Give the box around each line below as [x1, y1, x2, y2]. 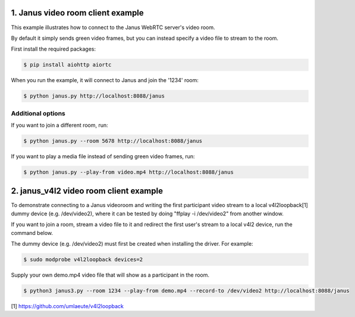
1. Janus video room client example [11, 8, 144, 18]
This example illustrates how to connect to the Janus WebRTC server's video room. [11, 24, 215, 31]
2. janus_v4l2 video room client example [11, 186, 164, 196]
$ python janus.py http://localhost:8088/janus [23, 93, 165, 99]
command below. [11, 229, 54, 236]
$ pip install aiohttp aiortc [23, 61, 112, 68]
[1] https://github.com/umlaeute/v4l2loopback [11, 302, 124, 309]
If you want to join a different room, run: [11, 121, 108, 128]
